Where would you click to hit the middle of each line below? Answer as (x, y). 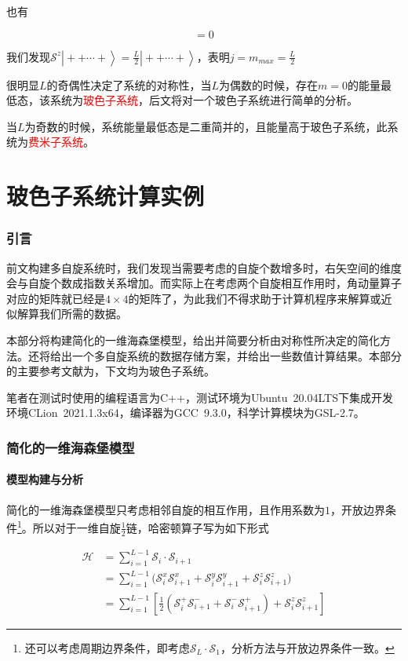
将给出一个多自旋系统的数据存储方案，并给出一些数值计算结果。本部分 (220, 355)
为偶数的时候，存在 (269, 84)
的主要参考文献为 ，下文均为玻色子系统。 (111, 371)
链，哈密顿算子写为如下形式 (197, 527)
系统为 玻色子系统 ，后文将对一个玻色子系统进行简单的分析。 (204, 100)
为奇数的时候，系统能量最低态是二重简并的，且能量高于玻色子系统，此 (206, 126)
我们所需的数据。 (83, 314)
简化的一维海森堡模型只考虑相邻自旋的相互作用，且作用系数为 (166, 509)
